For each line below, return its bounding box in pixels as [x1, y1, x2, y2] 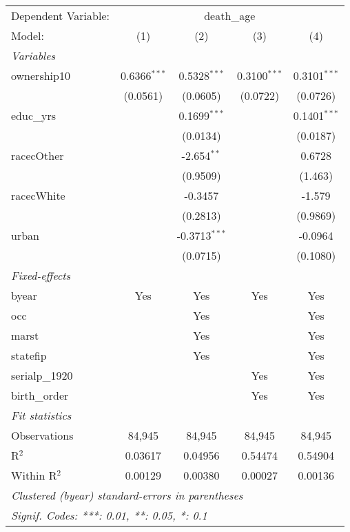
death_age [204, 8, 256, 23]
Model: [11, 28, 45, 43]
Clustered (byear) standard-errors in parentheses [11, 487, 243, 503]
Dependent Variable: [11, 8, 110, 23]
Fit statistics [11, 407, 72, 423]
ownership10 [11, 68, 70, 83]
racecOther [11, 147, 64, 163]
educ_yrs [11, 108, 56, 123]
